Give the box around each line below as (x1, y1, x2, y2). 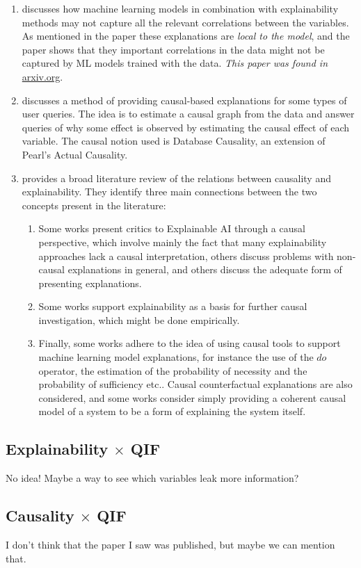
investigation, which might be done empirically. (38, 312, 240, 327)
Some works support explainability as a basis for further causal (38, 299, 307, 314)
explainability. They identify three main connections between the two (22, 184, 317, 199)
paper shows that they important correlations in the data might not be (22, 42, 325, 56)
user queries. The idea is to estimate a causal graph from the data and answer (22, 106, 355, 121)
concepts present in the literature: (22, 197, 166, 212)
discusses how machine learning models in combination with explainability (22, 1, 339, 15)
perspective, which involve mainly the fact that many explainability (38, 234, 327, 249)
